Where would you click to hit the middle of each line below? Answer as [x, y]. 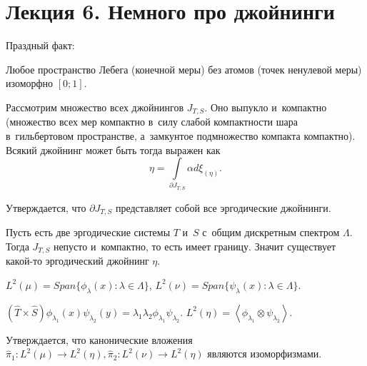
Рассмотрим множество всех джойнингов [95, 107]
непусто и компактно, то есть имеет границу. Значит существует [195, 246]
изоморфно [30, 83]
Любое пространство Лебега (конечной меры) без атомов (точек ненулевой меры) [184, 69]
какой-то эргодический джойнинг [77, 261]
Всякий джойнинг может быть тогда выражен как [113, 149]
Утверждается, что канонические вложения [99, 339]
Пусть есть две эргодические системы [88, 232]
